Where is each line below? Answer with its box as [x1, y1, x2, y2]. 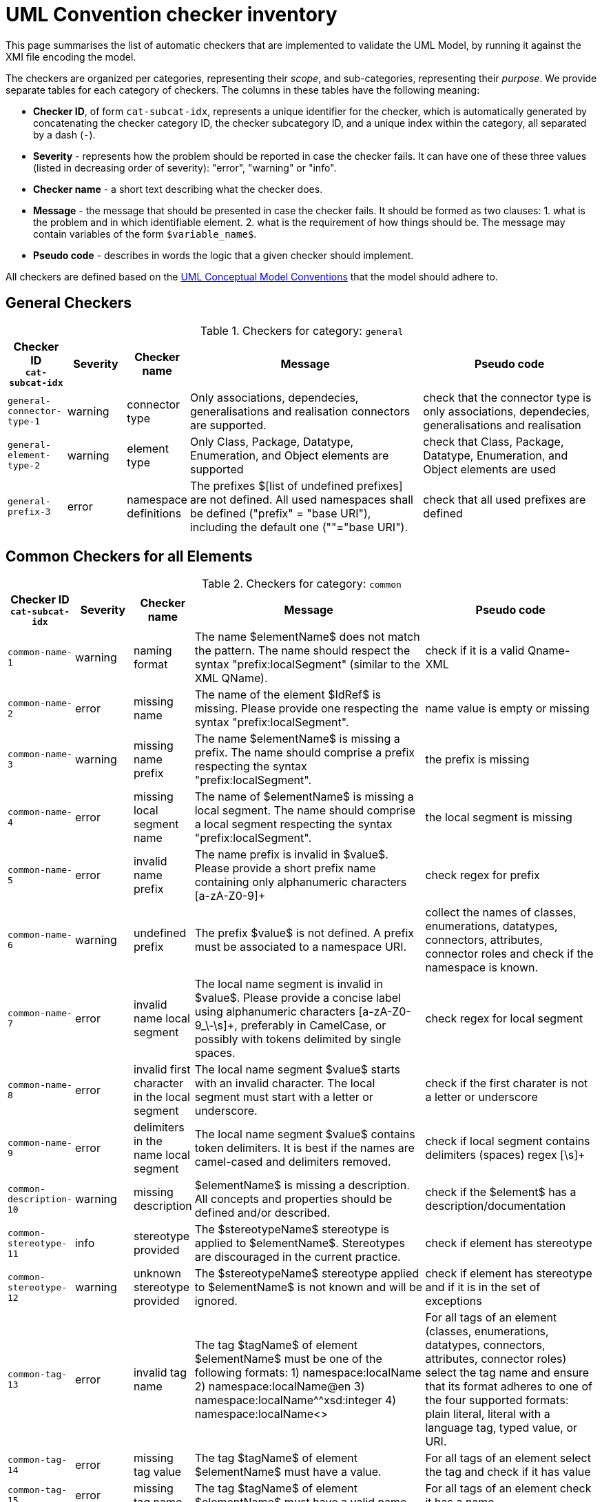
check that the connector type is [423, 390, 592, 404]
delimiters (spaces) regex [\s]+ [425, 1148, 585, 1162]
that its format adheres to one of [425, 1379, 592, 1394]
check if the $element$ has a [425, 1185, 577, 1200]
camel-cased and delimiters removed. [194, 1155, 391, 1169]
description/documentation [425, 1199, 566, 1213]
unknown [133, 1266, 181, 1281]
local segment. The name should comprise [194, 803, 415, 818]
